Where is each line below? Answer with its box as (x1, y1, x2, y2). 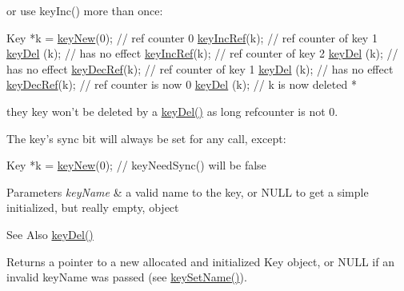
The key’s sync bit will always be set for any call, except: (6, 130, 286, 146)
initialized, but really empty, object (6, 199, 179, 216)
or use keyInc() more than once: (6, 2, 163, 18)
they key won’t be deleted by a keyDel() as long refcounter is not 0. (6, 102, 338, 119)
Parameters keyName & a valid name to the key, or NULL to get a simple (6, 183, 369, 200)
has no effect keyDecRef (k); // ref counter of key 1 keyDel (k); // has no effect (6, 60, 394, 77)
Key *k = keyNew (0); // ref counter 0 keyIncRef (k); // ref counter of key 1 (6, 29, 378, 46)
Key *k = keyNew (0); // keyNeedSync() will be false (6, 157, 266, 173)
